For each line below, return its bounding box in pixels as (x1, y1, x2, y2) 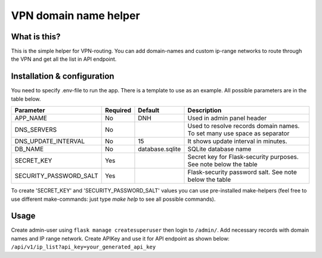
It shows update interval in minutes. (187, 137, 287, 145)
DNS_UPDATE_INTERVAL (14, 137, 85, 145)
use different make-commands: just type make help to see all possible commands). (11, 195, 216, 203)
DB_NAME (14, 145, 44, 153)
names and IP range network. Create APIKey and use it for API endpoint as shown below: (11, 235, 230, 242)
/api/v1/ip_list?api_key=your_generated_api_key (11, 244, 156, 250)
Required (104, 106, 131, 114)
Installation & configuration (11, 72, 114, 82)
